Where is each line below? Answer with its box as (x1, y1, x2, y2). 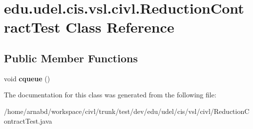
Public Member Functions (4, 50, 138, 65)
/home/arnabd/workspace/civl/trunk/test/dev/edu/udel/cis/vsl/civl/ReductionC (4, 106, 250, 116)
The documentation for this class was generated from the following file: (4, 90, 216, 100)
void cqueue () (4, 73, 50, 83)
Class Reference (65, 17, 174, 37)
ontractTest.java (4, 115, 52, 126)
